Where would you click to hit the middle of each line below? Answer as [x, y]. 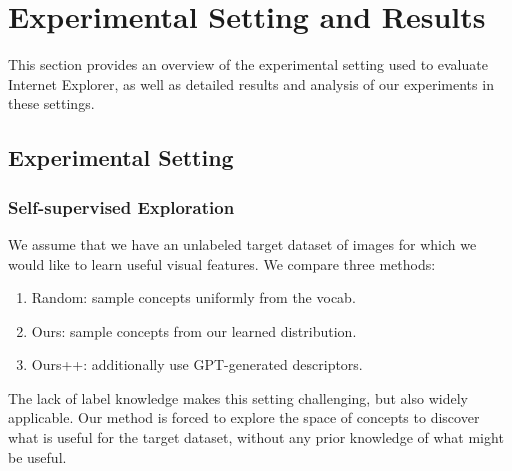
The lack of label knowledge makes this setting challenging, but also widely [238, 397]
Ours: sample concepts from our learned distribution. [194, 330]
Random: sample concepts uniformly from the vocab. [193, 297]
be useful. [37, 456]
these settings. [51, 103]
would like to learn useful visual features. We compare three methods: [222, 263]
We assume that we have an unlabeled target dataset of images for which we [242, 243]
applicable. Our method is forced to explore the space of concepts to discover [244, 417]
